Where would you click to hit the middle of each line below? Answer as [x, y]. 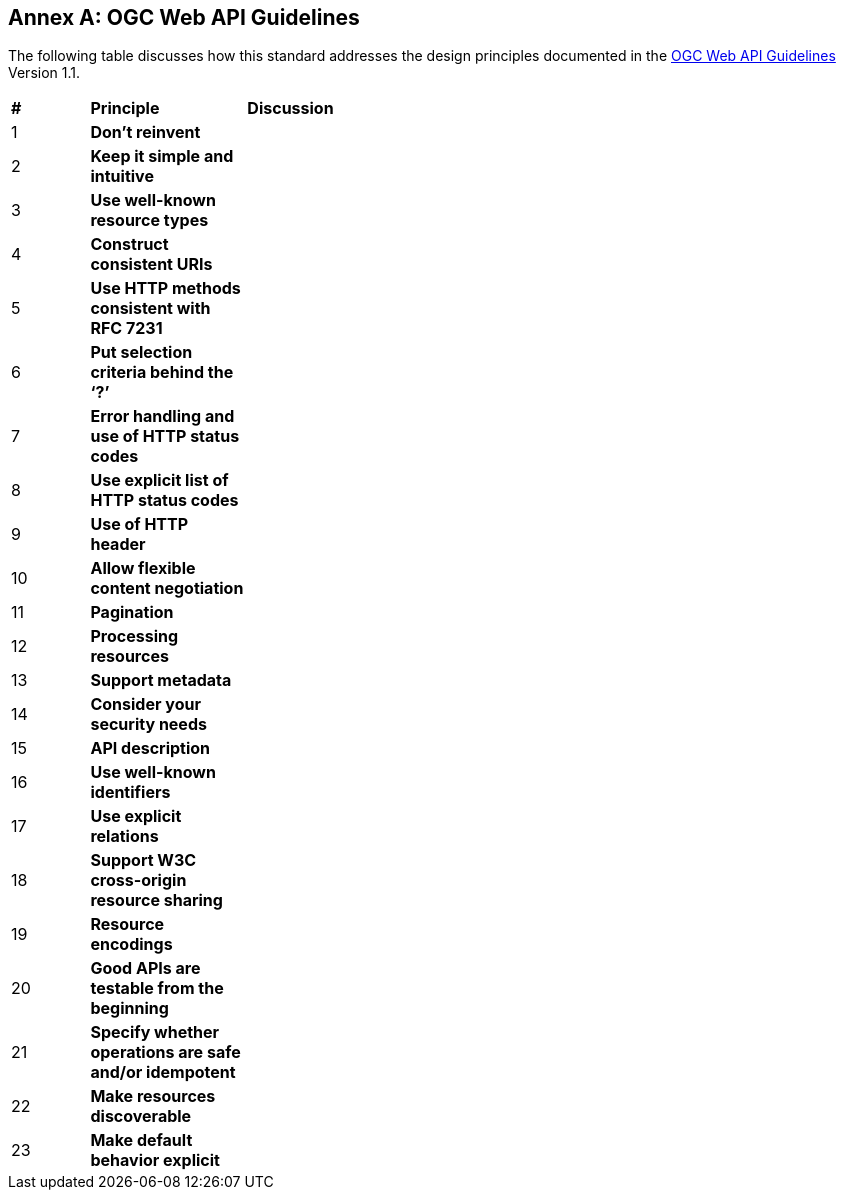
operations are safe [165, 1052]
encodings [131, 944]
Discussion [290, 108]
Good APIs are [145, 968]
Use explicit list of [159, 480]
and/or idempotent [163, 1072]
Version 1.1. [44, 73]
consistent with [150, 308]
